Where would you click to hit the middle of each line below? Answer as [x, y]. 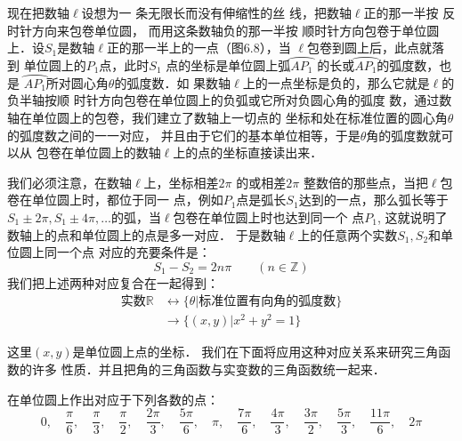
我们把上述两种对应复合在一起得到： [113, 282]
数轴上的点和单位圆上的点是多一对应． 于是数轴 [146, 234]
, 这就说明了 [412, 216]
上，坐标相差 [181, 182]
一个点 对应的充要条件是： [134, 252]
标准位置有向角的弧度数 [267, 302]
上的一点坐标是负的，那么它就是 [336, 82]
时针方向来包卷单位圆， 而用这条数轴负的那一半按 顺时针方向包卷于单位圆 [223, 30]
